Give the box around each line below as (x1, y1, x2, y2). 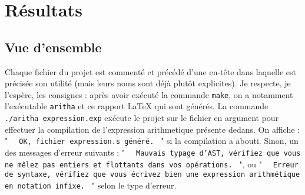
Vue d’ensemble (5, 38, 102, 56)
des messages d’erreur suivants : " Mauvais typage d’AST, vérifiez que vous (5, 146, 301, 158)
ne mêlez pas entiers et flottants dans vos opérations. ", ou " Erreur (5, 157, 299, 170)
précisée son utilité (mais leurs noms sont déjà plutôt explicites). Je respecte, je (5, 77, 291, 89)
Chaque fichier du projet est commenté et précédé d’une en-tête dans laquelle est (5, 65, 296, 78)
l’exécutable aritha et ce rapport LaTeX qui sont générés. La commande (5, 100, 268, 112)
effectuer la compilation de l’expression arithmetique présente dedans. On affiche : (5, 123, 300, 135)
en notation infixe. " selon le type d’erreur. (5, 179, 177, 191)
